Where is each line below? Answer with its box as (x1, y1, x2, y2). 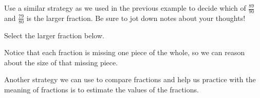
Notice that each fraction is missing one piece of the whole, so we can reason (4, 47, 245, 58)
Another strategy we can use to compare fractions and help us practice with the (4, 74, 256, 85)
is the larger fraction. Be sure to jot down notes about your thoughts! (26, 12, 246, 23)
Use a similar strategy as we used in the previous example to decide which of (4, 3, 246, 13)
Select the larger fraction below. (4, 30, 104, 40)
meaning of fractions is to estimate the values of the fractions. (4, 84, 199, 95)
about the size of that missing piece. (4, 57, 118, 67)
